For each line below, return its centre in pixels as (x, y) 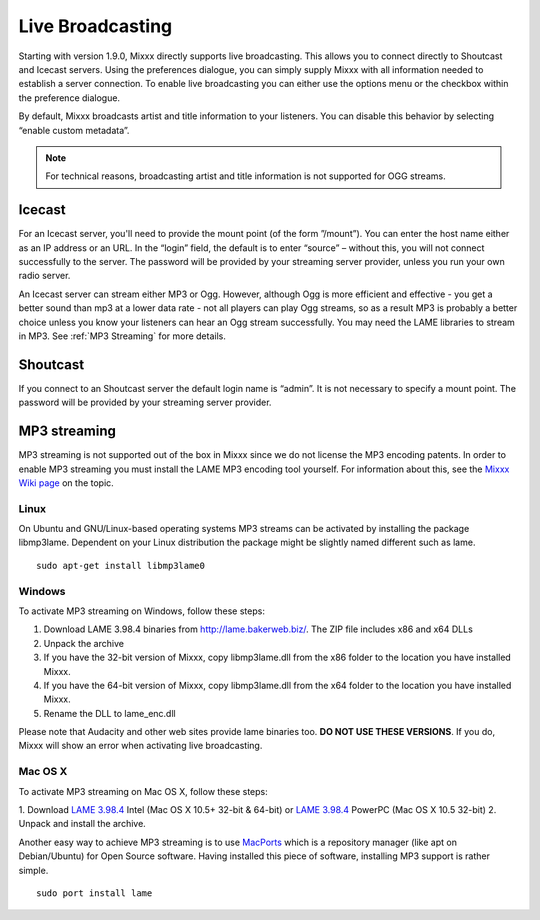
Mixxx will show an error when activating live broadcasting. (140, 746)
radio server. (44, 276)
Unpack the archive (84, 643)
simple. (33, 870)
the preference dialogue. (69, 97)
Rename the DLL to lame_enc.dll (109, 713)
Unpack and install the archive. (82, 824)
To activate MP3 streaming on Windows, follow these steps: (141, 611)
